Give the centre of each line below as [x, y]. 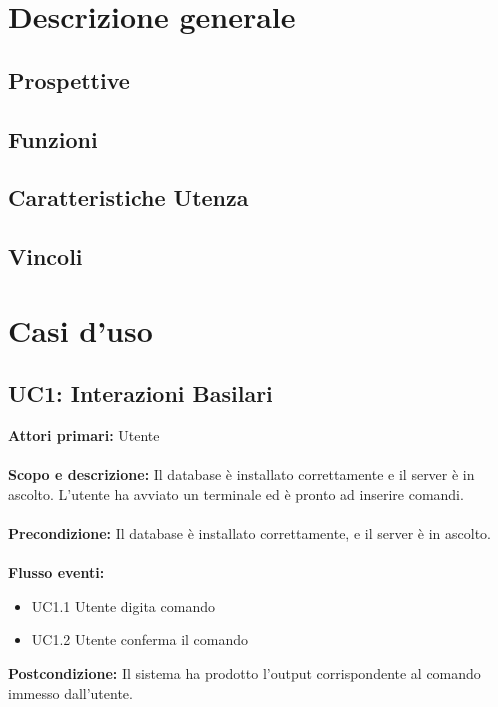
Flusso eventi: [56, 572]
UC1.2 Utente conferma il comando [140, 639]
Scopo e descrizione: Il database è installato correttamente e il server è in [241, 474]
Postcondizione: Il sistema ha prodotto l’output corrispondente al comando [244, 673]
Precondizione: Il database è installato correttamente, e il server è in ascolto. [250, 533]
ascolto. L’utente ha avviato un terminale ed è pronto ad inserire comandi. [236, 493]
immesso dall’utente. [70, 692]
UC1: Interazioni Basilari [140, 393]
